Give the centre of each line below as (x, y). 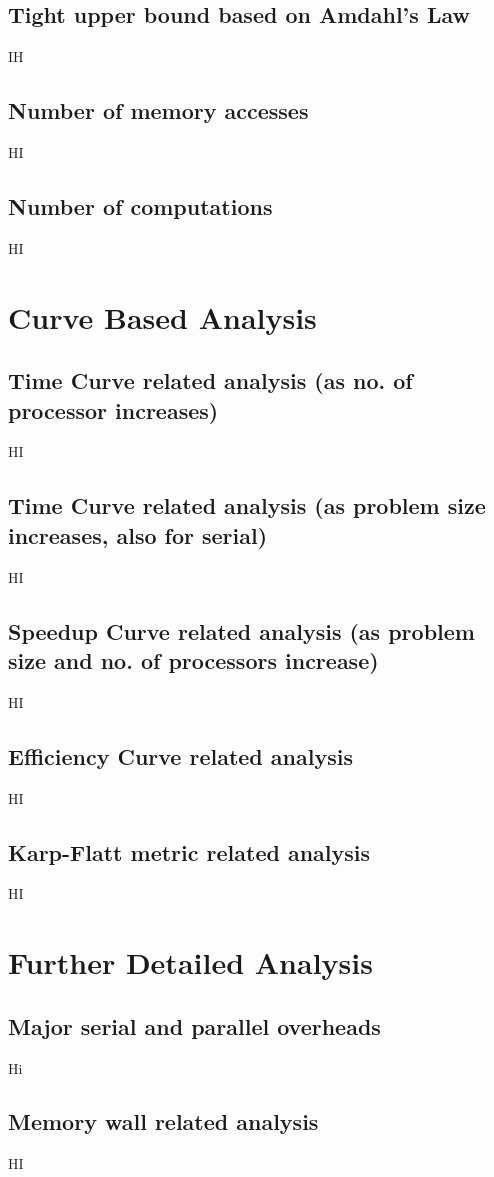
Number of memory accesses (158, 110)
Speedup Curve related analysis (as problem (241, 630)
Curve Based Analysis (162, 316)
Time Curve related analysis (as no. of (210, 380)
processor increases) (113, 409)
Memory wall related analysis (163, 1121)
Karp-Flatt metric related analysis (189, 851)
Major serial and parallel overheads (194, 1025)
